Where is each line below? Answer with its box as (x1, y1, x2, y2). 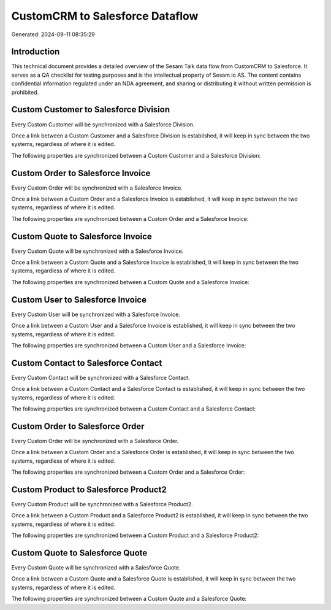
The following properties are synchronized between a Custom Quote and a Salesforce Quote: (11, 595, 247, 603)
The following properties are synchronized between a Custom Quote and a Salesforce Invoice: (11, 278, 249, 285)
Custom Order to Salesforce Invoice (11, 168, 151, 178)
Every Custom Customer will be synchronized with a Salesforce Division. (11, 120, 195, 128)
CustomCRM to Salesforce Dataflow (11, 9, 199, 23)
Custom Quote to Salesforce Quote (11, 547, 148, 558)
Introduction (11, 47, 60, 57)
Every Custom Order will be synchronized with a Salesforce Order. (11, 437, 179, 444)
